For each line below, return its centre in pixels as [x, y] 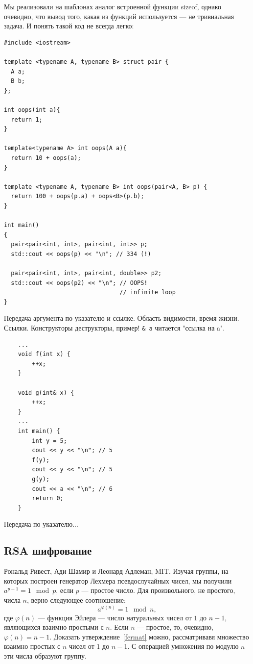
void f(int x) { [44, 354]
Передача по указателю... [41, 524]
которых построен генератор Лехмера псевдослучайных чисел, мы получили [118, 580]
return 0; [48, 498]
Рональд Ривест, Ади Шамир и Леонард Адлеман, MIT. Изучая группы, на [116, 571]
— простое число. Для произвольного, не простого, [158, 590]
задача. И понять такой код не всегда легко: [69, 26]
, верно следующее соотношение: [76, 600]
